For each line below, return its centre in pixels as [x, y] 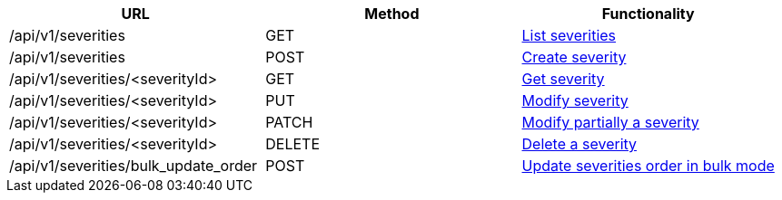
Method [392, 14]
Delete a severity [579, 144]
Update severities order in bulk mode [648, 166]
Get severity [563, 79]
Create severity [574, 57]
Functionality [648, 14]
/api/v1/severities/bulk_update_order [134, 166]
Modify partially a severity [610, 122]
